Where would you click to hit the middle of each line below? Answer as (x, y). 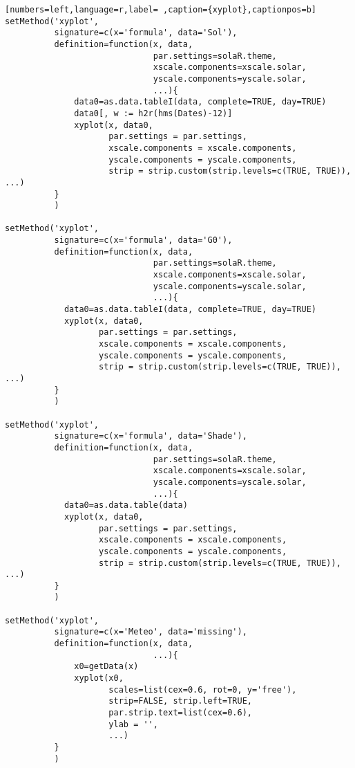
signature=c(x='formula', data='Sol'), (146, 33)
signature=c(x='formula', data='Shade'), (151, 436)
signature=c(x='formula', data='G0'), (143, 240)
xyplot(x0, (99, 678)
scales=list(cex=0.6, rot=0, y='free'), (203, 689)
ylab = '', (133, 724)
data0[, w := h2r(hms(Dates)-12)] (153, 113)
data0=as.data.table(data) (126, 505)
